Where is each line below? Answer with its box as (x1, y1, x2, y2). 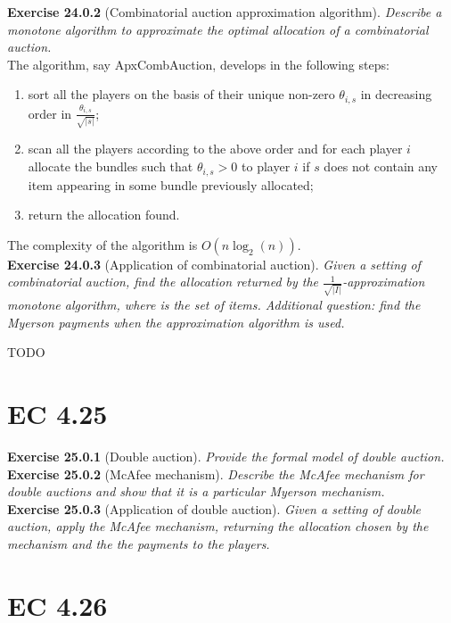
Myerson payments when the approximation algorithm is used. (7, 312, 345, 331)
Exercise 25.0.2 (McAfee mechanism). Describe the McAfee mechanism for (7, 464, 424, 483)
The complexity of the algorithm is (7, 235, 198, 253)
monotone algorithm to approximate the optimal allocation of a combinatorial (7, 20, 429, 38)
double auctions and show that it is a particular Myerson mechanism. (7, 482, 385, 501)
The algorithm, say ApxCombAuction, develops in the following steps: (7, 54, 389, 73)
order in (28, 104, 72, 122)
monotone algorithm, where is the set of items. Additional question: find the (7, 295, 421, 314)
